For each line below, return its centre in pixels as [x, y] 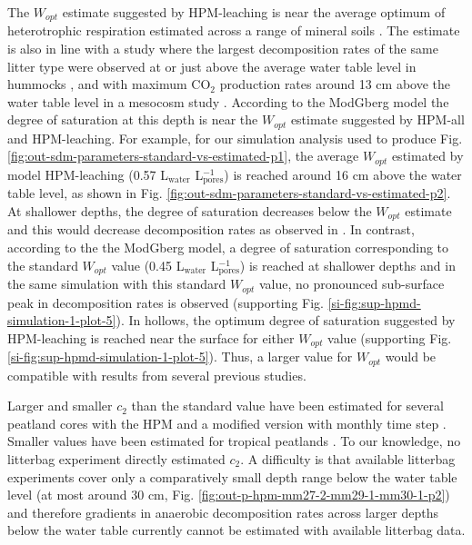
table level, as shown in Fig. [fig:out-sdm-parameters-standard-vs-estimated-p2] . [229, 193]
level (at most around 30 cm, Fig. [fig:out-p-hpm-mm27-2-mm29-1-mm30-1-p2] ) [229, 495]
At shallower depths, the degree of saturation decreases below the [190, 210]
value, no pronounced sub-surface [351, 284]
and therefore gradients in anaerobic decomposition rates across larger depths [223, 512]
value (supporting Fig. [390, 337]
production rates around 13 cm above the [335, 84]
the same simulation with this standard [117, 284]
